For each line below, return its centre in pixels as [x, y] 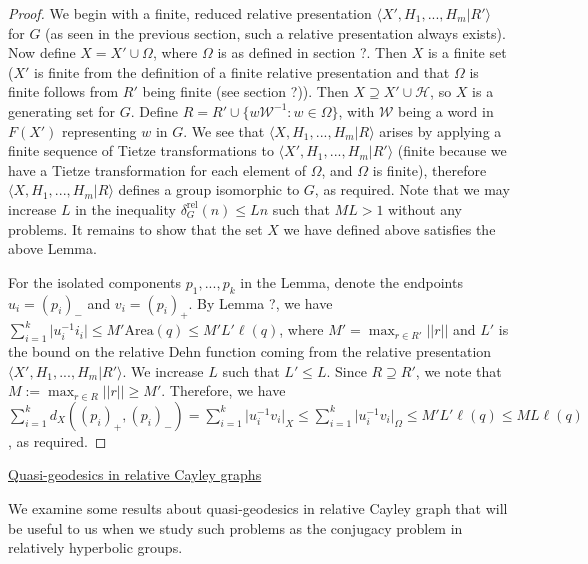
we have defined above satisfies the [389, 228]
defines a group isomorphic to [209, 189]
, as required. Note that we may [412, 189]
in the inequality [125, 208]
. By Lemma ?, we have [260, 302]
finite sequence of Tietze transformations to [141, 150]
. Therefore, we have [223, 390]
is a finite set [467, 52]
